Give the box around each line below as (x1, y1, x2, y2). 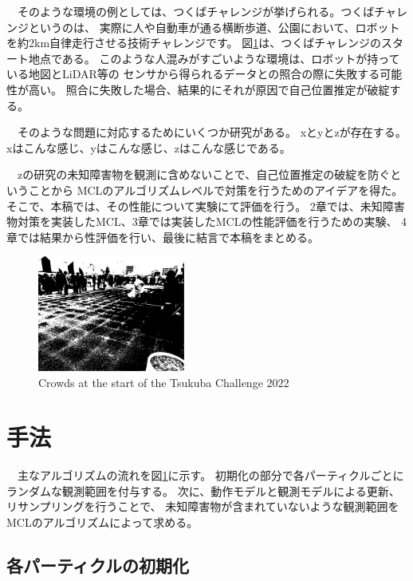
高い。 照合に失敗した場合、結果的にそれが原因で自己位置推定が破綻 (28, 81, 390, 97)
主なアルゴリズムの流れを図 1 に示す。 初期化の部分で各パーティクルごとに (17, 467, 404, 484)
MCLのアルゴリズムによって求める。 (6, 514, 199, 531)
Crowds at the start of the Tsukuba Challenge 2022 (38, 373, 289, 390)
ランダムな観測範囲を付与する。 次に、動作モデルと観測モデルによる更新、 (6, 482, 400, 499)
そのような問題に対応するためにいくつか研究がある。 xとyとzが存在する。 (17, 124, 407, 140)
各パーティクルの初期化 (6, 553, 190, 577)
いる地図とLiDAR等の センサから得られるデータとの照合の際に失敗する (6, 65, 380, 82)
